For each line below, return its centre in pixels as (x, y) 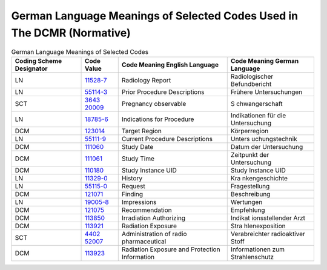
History (132, 178)
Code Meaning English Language (170, 65)
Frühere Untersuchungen (266, 92)
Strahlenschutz (252, 257)
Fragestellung (250, 186)
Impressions (139, 202)
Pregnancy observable (154, 104)
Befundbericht (251, 84)
